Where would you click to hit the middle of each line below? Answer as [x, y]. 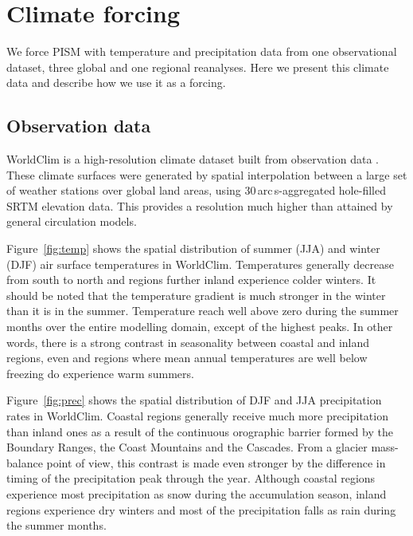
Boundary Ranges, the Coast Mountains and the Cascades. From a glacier [187, 447]
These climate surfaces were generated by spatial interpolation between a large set [207, 174]
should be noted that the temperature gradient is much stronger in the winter [196, 295]
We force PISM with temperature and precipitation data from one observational [202, 51]
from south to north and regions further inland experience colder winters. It [191, 280]
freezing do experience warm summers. [100, 373]
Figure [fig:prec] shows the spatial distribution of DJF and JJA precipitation [194, 400]
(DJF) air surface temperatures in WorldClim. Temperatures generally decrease [200, 264]
